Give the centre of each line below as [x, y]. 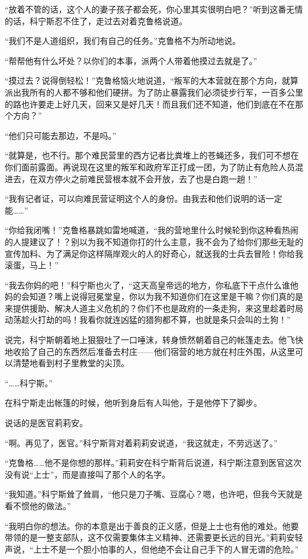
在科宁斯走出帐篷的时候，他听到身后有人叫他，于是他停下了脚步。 [133, 403]
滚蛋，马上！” [32, 265]
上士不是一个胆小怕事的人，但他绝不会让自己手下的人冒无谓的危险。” [166, 549]
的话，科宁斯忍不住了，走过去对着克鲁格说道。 [96, 20]
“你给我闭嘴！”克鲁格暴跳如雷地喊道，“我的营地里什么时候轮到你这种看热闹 [152, 230]
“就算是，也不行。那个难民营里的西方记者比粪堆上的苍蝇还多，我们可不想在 [152, 155]
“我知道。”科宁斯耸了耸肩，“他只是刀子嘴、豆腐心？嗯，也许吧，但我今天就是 [154, 494]
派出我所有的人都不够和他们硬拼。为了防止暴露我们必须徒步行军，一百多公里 [154, 92]
